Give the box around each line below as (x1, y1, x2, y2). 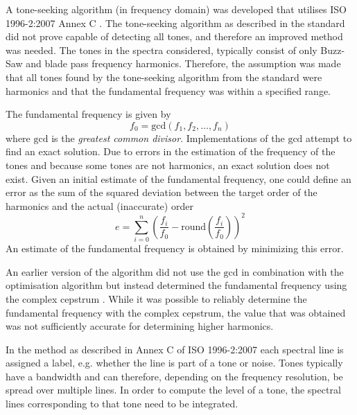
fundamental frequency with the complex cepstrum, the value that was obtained (6, 305, 346, 319)
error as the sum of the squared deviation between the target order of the (6, 185, 317, 200)
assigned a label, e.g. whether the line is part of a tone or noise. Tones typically (6, 355, 343, 370)
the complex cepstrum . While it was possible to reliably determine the (6, 291, 307, 306)
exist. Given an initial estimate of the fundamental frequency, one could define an (6, 171, 351, 186)
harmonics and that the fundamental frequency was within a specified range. (6, 83, 331, 98)
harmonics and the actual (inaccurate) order (6, 198, 193, 213)
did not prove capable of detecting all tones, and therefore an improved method (6, 29, 343, 44)
